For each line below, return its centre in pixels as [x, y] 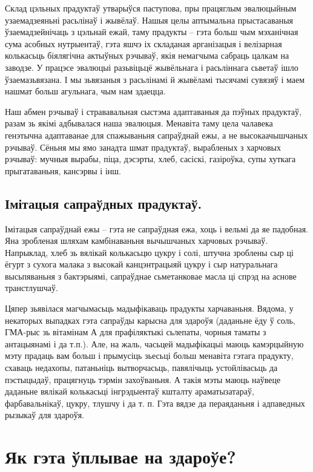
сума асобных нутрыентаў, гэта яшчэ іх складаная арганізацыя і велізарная [143, 43]
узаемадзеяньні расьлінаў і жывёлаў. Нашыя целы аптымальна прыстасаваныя [149, 20]
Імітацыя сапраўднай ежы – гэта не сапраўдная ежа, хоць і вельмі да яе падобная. [157, 228]
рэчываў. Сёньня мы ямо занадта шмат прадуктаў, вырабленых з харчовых [143, 147]
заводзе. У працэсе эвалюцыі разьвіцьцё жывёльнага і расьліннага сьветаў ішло [152, 67]
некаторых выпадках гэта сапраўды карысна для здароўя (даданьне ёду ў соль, [150, 320]
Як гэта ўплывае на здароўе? [120, 457]
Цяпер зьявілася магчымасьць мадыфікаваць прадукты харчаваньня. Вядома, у [149, 308]
